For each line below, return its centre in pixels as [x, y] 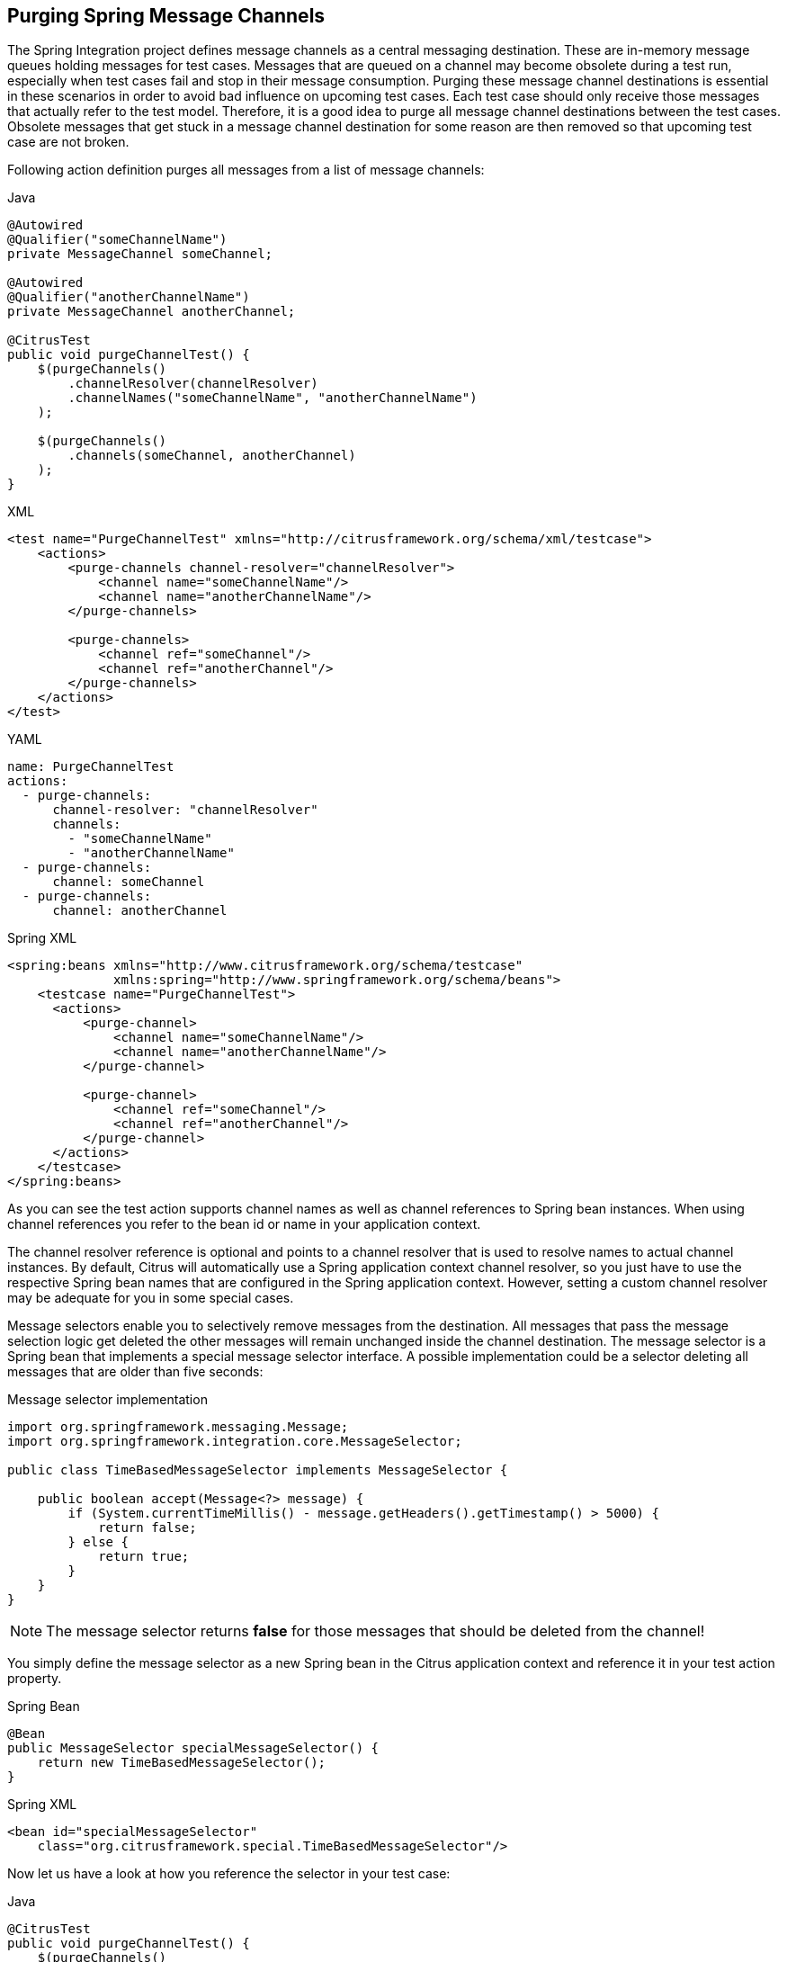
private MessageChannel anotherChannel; [152, 312]
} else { [98, 1542]
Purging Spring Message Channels [166, 16]
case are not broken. [68, 142]
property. [35, 1679]
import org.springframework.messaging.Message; [178, 1427]
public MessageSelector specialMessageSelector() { [193, 1748]
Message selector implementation [107, 1400]
